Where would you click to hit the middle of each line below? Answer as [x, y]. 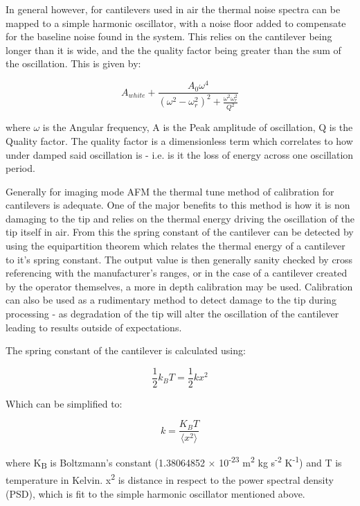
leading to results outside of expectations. [94, 327]
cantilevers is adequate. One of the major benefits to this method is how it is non [178, 205]
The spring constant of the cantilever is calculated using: [126, 350]
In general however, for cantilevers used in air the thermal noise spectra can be [173, 9]
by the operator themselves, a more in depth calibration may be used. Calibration [179, 286]
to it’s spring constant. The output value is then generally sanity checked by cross [179, 259]
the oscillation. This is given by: [73, 63]
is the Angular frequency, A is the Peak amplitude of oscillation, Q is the [198, 127]
